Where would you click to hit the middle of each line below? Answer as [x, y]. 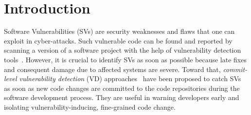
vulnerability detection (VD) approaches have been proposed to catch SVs [130, 79]
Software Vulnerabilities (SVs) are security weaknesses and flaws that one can [119, 31]
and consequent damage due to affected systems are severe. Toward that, [112, 69]
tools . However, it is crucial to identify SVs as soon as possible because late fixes [125, 59]
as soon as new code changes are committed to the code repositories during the [122, 88]
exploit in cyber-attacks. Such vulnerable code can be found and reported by [118, 40]
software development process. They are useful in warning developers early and [122, 97]
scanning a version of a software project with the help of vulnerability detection [123, 50]
